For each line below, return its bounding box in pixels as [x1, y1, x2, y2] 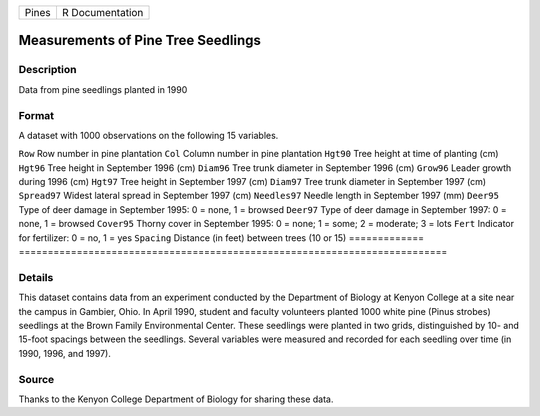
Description [18, 63, 77, 77]
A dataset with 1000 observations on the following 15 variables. [18, 129, 279, 141]
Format [18, 108, 55, 122]
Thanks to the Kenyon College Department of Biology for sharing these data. [18, 393, 334, 405]
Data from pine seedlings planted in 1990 [18, 83, 188, 95]
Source [18, 372, 55, 386]
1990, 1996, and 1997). [18, 347, 112, 359]
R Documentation [61, 6, 144, 19]
